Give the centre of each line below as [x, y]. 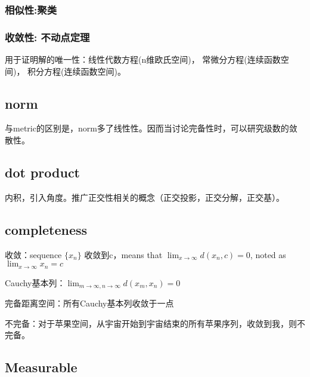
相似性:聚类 [31, 9]
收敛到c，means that [123, 254]
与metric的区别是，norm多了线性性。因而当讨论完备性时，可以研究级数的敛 [151, 128]
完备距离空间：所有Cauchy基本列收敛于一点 [89, 303]
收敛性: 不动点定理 [47, 37]
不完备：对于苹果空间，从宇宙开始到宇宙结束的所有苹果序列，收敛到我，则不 [155, 323]
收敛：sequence [33, 254]
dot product [42, 172]
